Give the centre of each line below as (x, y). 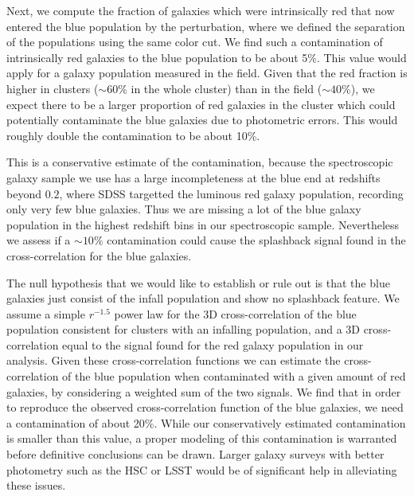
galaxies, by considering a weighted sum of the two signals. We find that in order (204, 391)
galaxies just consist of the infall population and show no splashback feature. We (203, 298)
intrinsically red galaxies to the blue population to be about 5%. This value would (207, 57)
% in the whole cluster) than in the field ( (220, 88)
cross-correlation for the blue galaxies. (99, 255)
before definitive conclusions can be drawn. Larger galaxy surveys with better (195, 454)
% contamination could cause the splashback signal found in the (250, 240)
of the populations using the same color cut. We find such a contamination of (195, 42)
